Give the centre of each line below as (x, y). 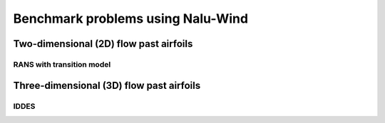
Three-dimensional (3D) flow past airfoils (107, 85)
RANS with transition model (62, 64)
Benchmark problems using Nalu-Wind (131, 18)
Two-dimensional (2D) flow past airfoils (103, 44)
